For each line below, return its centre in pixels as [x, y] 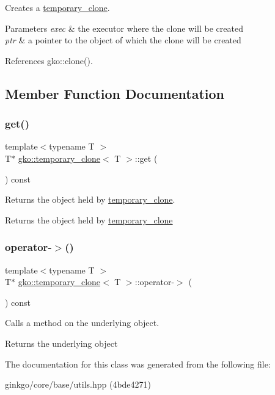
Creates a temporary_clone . [57, 7]
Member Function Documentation [115, 93]
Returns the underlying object [61, 343]
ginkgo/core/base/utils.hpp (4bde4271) [78, 384]
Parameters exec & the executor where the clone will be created [124, 28]
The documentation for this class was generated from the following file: [138, 364]
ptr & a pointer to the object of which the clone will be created [123, 40]
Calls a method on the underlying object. [82, 323]
